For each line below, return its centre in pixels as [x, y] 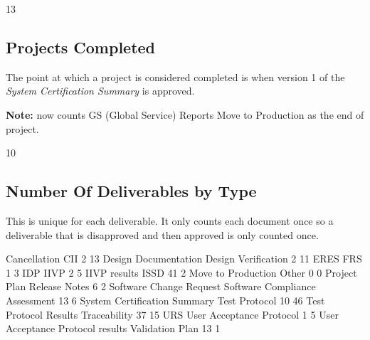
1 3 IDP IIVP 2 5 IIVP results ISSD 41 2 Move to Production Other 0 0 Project [181, 272]
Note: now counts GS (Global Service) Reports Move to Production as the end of [185, 114]
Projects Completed [81, 47]
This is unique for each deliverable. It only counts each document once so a [170, 220]
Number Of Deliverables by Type [131, 191]
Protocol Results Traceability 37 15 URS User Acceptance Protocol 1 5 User [172, 314]
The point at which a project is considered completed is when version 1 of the [175, 76]
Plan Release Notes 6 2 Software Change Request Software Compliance [161, 286]
